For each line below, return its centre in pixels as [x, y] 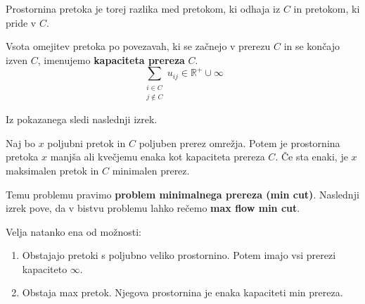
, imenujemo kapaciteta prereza [111, 59]
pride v [21, 22]
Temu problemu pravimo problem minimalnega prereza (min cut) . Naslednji [182, 194]
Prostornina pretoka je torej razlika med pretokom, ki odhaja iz [143, 8]
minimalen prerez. [151, 170]
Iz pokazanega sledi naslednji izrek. [82, 119]
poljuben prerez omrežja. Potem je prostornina [239, 142]
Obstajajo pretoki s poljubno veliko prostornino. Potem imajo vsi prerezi [179, 255]
